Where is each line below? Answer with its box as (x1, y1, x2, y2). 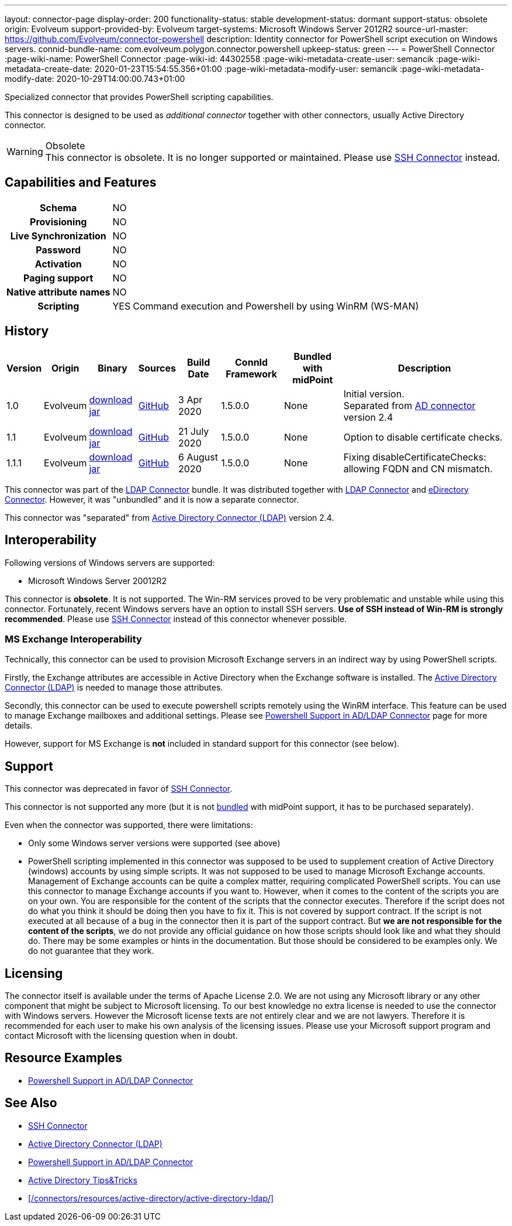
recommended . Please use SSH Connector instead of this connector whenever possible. (5, 613, 347, 624)
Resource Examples (5, 1050, 123, 1066)
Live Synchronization (10, 229, 106, 242)
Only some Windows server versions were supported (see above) (28, 838, 281, 849)
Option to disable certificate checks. (343, 431, 503, 443)
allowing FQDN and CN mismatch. (343, 462, 493, 475)
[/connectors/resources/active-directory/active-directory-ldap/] (28, 1193, 274, 1203)
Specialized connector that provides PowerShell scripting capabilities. (5, 92, 274, 102)
